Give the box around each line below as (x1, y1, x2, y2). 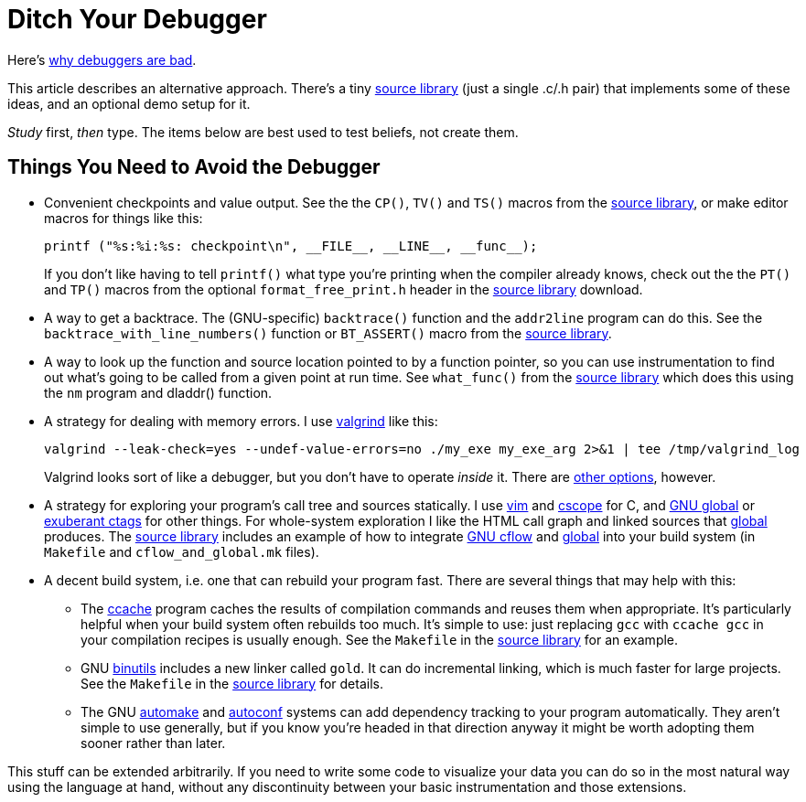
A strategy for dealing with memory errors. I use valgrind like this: (44, 412, 438, 429)
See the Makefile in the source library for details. (81, 675, 383, 691)
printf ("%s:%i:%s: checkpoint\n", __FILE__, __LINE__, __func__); (44, 238, 538, 253)
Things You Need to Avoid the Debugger (7, 155, 381, 179)
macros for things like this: (44, 209, 203, 226)
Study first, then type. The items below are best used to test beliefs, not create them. (7, 123, 519, 140)
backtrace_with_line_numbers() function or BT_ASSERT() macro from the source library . (44, 325, 612, 341)
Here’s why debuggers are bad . (7, 51, 197, 68)
